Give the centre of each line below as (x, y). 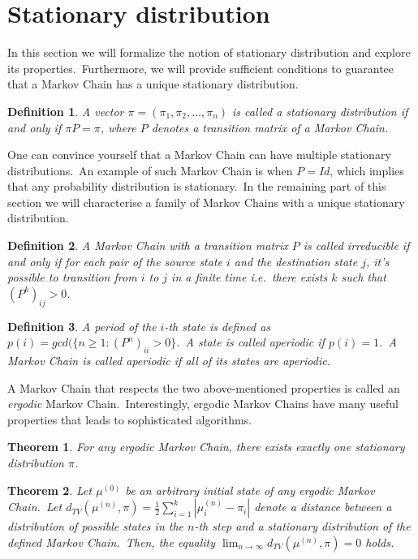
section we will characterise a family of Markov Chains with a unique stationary (206, 202)
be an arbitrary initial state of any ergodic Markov (250, 490)
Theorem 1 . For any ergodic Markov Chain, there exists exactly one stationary (206, 447)
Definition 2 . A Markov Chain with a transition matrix (148, 245)
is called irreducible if (356, 245)
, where (118, 127)
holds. (380, 542)
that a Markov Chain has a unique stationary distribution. (153, 84)
